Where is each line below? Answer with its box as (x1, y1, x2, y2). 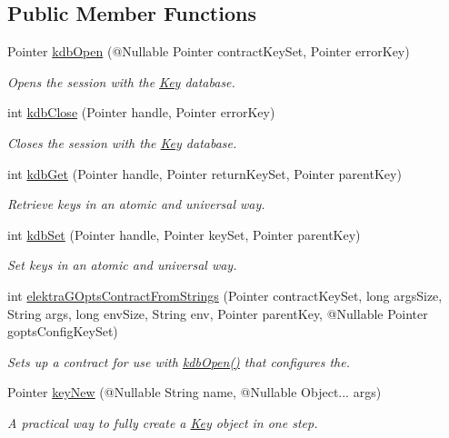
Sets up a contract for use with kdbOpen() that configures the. (7, 352, 350, 371)
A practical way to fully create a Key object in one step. (7, 413, 318, 432)
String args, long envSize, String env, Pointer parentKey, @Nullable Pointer (7, 304, 428, 323)
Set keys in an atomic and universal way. (7, 255, 237, 274)
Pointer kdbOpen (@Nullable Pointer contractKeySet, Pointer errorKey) (7, 42, 410, 61)
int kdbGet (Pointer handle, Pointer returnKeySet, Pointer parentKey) (7, 164, 402, 183)
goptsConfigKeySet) (7, 322, 118, 341)
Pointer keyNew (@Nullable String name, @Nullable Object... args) (7, 383, 382, 402)
